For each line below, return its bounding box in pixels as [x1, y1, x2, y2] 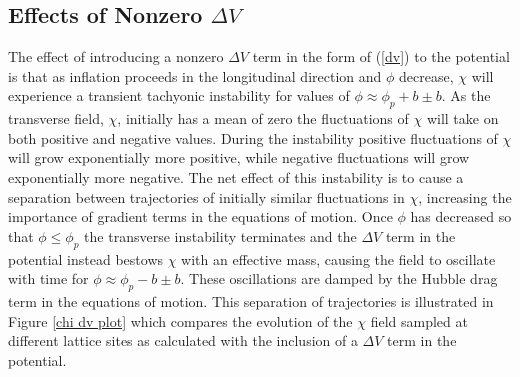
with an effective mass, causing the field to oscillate [181, 248, 496, 269]
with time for [8, 268, 89, 289]
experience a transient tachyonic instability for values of [8, 85, 350, 106]
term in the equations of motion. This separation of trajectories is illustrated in [8, 290, 494, 311]
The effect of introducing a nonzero [8, 46, 224, 67]
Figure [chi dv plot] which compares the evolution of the [8, 310, 353, 331]
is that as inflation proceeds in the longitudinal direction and [8, 65, 382, 86]
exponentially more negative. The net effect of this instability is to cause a [8, 166, 464, 187]
